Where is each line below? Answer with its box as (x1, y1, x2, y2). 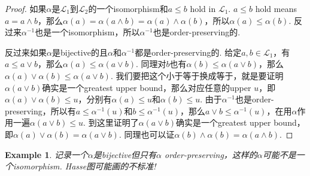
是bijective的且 (51, 45, 108, 58)
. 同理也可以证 (118, 128, 175, 140)
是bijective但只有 (93, 148, 157, 160)
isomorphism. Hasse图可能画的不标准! (13, 160, 156, 172)
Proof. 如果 (5, 2, 47, 14)
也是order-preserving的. (153, 26, 241, 38)
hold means (255, 2, 297, 14)
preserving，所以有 (5, 104, 76, 117)
